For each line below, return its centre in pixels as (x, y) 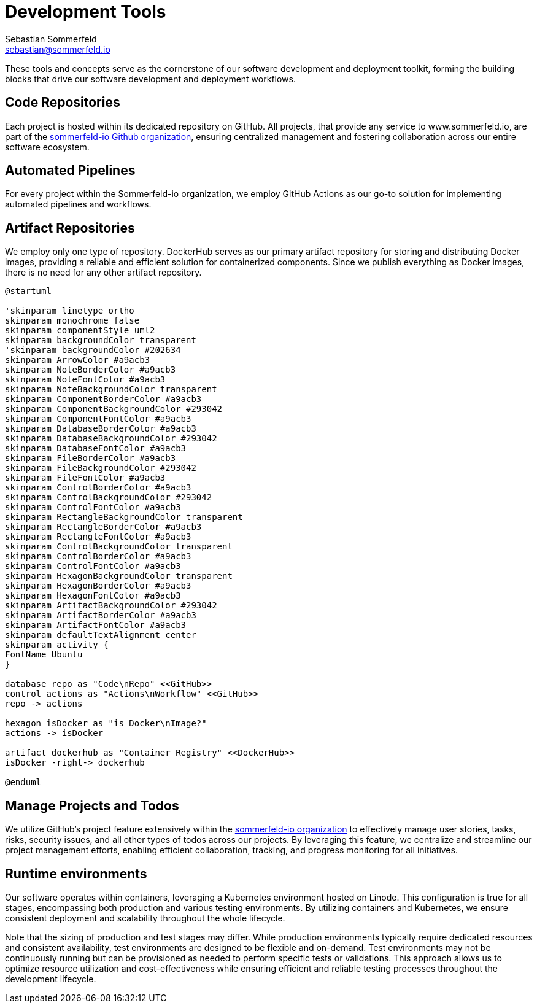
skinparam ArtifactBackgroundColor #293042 (111, 606)
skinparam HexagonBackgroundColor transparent (119, 576)
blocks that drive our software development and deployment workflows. (150, 79)
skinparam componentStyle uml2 (80, 331)
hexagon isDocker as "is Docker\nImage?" (106, 723)
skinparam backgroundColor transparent (101, 340)
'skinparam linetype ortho (70, 311)
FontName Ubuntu (44, 655)
